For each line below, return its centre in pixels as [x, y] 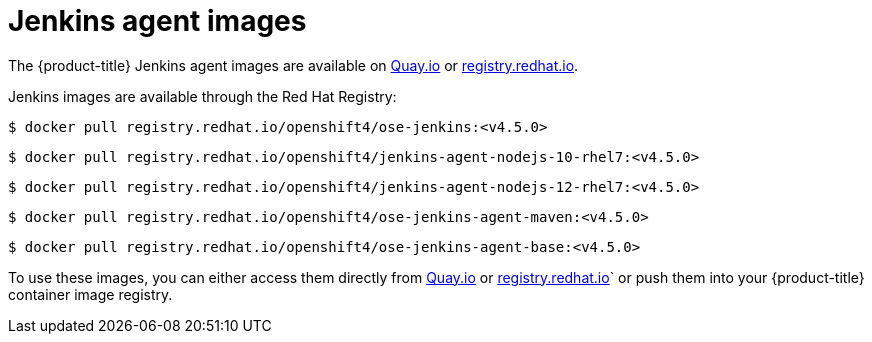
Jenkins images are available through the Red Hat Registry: [202, 96]
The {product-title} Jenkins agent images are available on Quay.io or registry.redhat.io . [293, 65]
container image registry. [90, 294]
